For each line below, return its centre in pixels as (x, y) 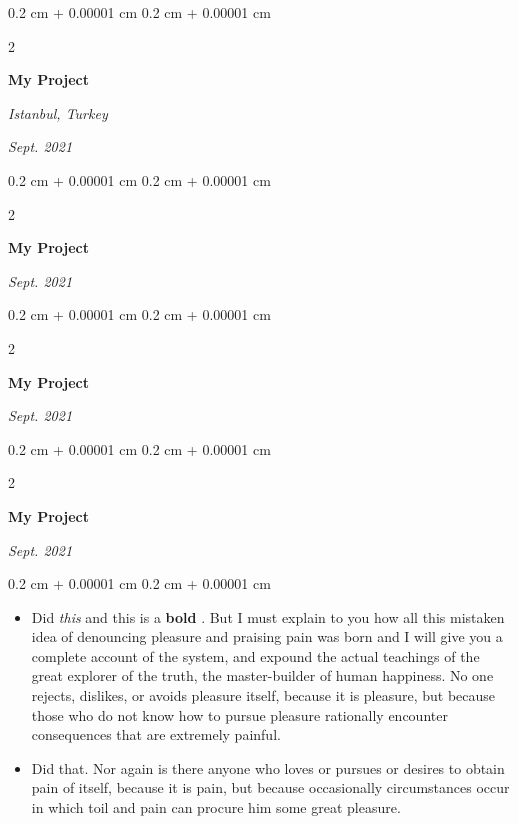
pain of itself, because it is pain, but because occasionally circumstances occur (270, 787)
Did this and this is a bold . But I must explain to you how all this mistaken (268, 616)
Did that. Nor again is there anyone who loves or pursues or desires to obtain (268, 767)
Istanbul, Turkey (58, 112)
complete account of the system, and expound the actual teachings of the (255, 655)
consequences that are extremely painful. (156, 734)
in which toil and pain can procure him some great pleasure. (216, 807)
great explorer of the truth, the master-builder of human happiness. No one (262, 675)
